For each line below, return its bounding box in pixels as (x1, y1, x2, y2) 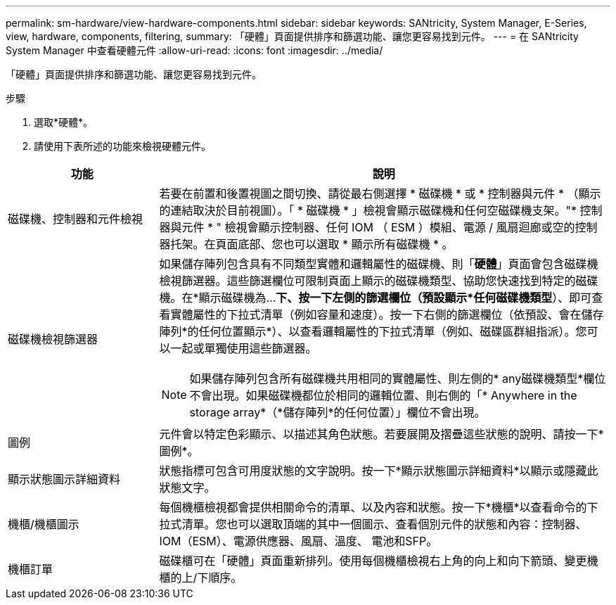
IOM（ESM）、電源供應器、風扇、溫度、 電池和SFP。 (159, 534, 438, 548)
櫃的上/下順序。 (159, 571, 243, 585)
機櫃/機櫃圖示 (8, 517, 79, 531)
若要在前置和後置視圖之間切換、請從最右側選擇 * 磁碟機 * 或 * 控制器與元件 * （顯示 (159, 186, 601, 200)
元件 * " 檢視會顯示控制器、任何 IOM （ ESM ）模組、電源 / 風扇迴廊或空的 (181, 220, 575, 234)
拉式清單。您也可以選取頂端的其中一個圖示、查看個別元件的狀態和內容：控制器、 (159, 517, 587, 531)
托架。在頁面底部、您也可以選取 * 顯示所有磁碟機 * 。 (170, 237, 454, 251)
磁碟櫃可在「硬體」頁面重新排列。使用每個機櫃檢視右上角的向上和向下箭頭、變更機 (159, 554, 598, 568)
